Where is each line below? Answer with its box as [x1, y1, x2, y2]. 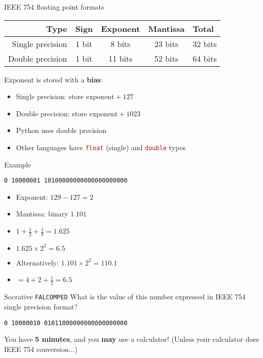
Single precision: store [16, 91, 84, 102]
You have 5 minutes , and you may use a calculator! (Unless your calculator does [4, 334, 259, 344]
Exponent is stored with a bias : [4, 74, 103, 84]
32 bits [193, 37, 217, 50]
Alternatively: [16, 257, 59, 267]
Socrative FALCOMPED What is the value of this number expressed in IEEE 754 [4, 291, 246, 302]
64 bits [193, 52, 217, 64]
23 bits [154, 37, 178, 50]
